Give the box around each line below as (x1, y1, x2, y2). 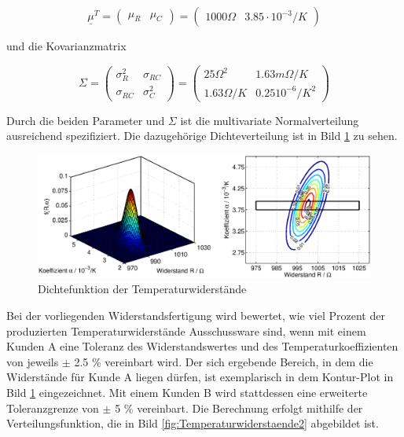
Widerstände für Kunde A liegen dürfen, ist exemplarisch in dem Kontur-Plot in (6, 369, 394, 385)
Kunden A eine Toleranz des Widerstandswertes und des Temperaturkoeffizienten (6, 338, 398, 354)
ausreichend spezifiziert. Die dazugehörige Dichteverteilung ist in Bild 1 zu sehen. (6, 127, 398, 144)
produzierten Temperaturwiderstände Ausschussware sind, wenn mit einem (6, 322, 366, 339)
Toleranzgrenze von (6, 399, 99, 416)
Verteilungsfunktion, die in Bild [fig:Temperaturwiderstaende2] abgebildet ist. (6, 415, 379, 431)
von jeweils (6, 353, 59, 369)
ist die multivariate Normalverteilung (180, 112, 359, 128)
